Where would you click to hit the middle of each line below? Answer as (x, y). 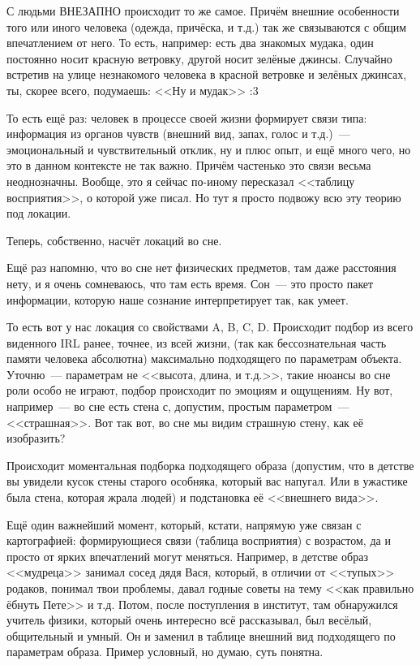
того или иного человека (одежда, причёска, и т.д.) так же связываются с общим (207, 26)
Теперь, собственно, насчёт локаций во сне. (114, 240)
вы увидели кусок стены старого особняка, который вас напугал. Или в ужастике (207, 481)
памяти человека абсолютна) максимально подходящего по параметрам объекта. (204, 358)
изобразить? (36, 438)
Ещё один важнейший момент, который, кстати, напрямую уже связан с (184, 524)
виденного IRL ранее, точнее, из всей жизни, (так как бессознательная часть (197, 342)
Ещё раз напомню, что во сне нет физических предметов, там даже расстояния (201, 268)
